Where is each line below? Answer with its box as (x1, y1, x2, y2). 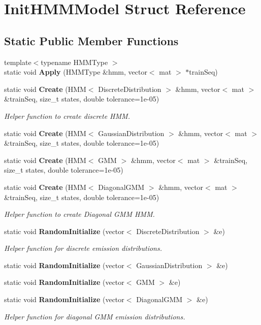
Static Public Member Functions (4, 32, 179, 48)
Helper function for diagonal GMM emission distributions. (4, 311, 185, 321)
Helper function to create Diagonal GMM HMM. (4, 209, 155, 219)
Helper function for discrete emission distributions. (4, 243, 162, 253)
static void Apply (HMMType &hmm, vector (4, 67, 147, 77)
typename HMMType (41, 56, 108, 67)
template (4, 56, 31, 67)
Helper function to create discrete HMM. (4, 110, 130, 121)
